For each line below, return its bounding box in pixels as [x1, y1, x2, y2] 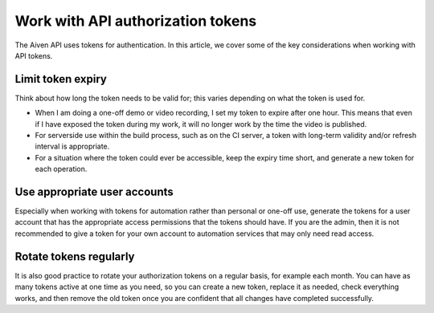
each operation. [35, 165, 88, 174]
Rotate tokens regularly [14, 250, 135, 263]
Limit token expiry [14, 72, 108, 86]
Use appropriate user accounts [14, 185, 174, 198]
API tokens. [14, 51, 53, 60]
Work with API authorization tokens [14, 12, 257, 30]
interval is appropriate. [35, 141, 110, 152]
